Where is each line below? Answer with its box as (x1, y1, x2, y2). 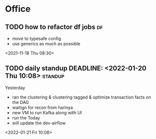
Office (5, 3, 31, 15)
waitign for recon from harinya (12, 104, 73, 110)
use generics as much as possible (12, 41, 81, 47)
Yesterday (5, 85, 25, 90)
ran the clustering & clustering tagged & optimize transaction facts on (12, 94, 152, 100)
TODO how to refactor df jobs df (5, 23, 103, 31)
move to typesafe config (12, 35, 62, 41)
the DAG (12, 99, 29, 105)
